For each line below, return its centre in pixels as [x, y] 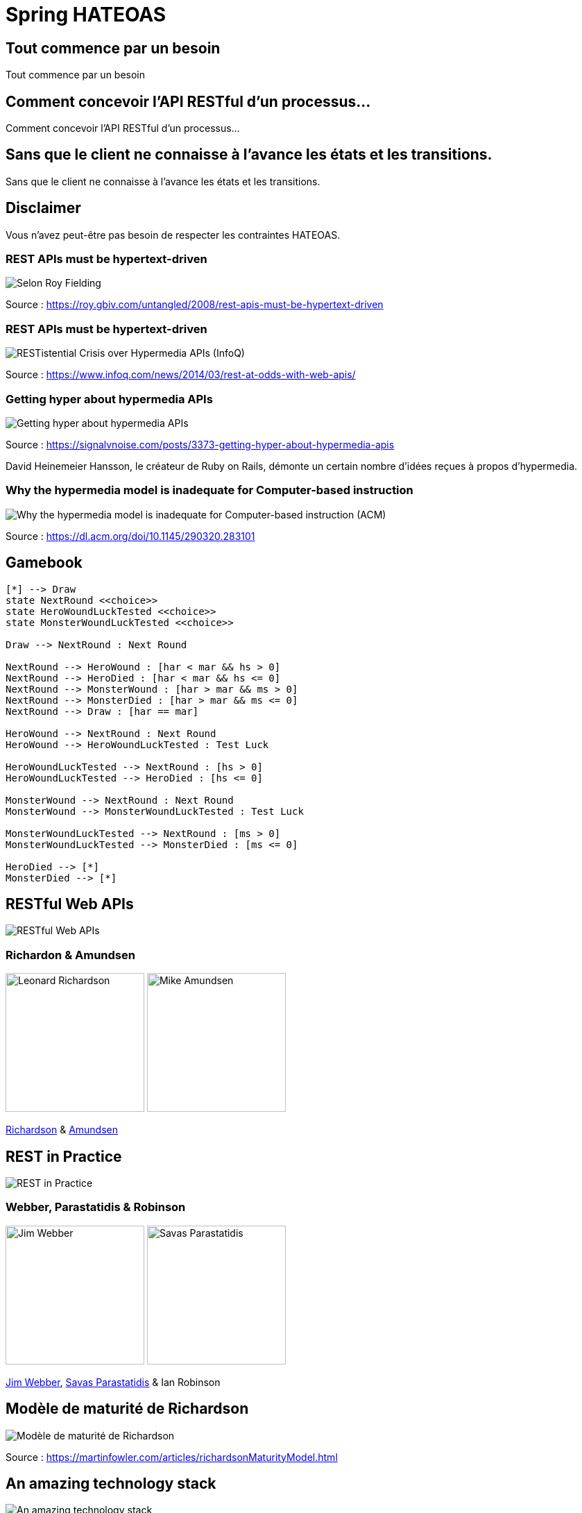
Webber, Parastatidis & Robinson [96, 1207]
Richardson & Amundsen [62, 1130]
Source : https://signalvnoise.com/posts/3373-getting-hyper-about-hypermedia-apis [200, 444]
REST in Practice [64, 1156]
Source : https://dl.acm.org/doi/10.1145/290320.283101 [130, 536]
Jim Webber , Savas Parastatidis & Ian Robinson [113, 1382]
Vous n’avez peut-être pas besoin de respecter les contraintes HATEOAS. [173, 235]
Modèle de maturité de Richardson [127, 1409]
